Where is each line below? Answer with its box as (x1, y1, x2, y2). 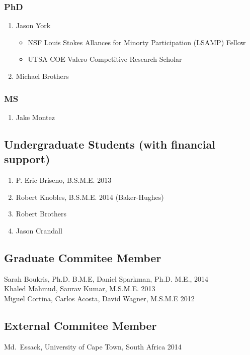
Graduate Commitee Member (4, 250, 161, 265)
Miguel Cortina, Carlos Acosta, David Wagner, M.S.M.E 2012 (4, 293, 195, 303)
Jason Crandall (16, 225, 62, 235)
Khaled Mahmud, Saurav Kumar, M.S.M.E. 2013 (4, 283, 155, 294)
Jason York (16, 20, 51, 31)
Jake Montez (16, 111, 55, 122)
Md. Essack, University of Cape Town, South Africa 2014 (4, 341, 182, 351)
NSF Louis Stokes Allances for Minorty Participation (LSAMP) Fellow (28, 37, 246, 47)
